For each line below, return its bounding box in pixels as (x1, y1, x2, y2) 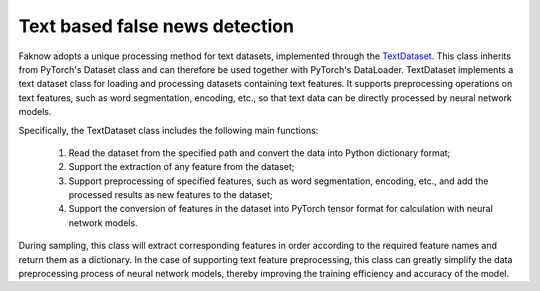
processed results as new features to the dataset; (68, 189, 273, 201)
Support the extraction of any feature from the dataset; (68, 161, 295, 173)
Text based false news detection (18, 15, 295, 37)
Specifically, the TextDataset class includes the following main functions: (18, 124, 319, 136)
